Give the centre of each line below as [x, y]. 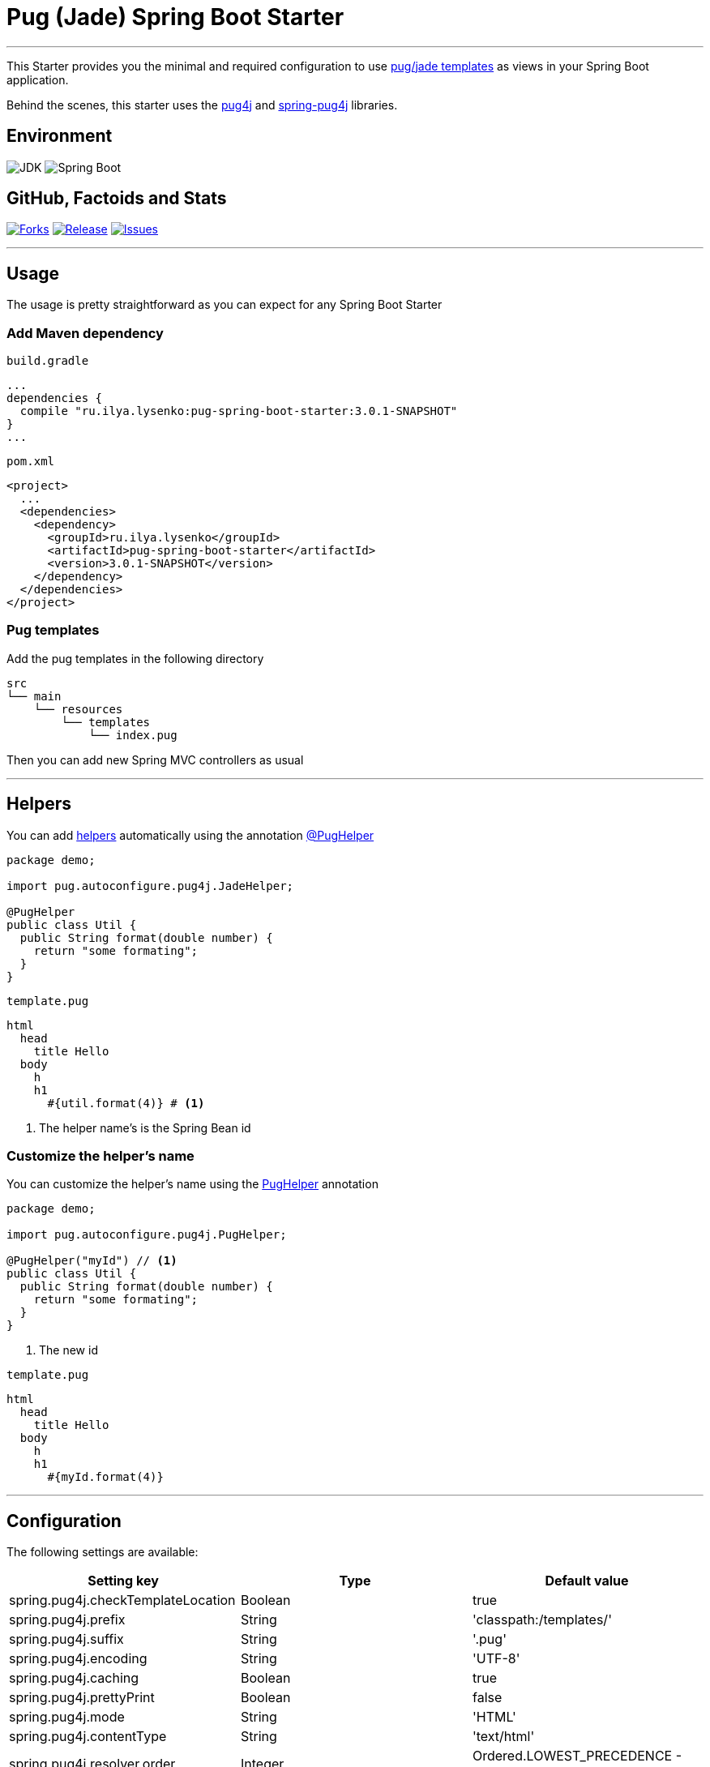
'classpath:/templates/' [542, 1620]
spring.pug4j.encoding [78, 1659]
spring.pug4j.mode [67, 1717]
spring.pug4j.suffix [66, 1639]
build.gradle [48, 361]
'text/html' [503, 1737]
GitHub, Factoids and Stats [117, 199]
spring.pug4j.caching [74, 1678]
